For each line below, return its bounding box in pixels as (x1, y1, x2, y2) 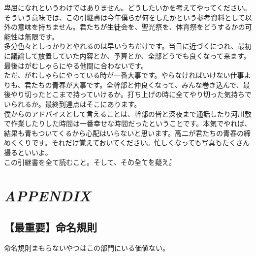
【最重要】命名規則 (4, 219, 97, 234)
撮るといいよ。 (4, 147, 52, 157)
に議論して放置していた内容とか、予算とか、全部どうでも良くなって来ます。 (4, 50, 251, 61)
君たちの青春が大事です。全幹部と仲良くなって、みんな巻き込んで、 (24, 79, 243, 90)
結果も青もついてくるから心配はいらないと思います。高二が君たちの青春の (4, 128, 244, 138)
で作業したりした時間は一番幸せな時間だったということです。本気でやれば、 (4, 118, 252, 128)
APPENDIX (4, 186, 91, 206)
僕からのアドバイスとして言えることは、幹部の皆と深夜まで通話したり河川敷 (4, 108, 252, 119)
